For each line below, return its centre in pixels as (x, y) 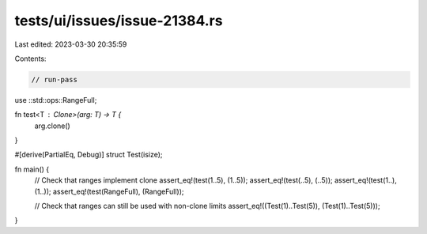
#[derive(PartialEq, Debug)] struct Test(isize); (89, 155)
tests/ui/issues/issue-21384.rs (119, 21)
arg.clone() (52, 126)
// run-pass (55, 79)
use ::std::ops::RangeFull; (56, 100)
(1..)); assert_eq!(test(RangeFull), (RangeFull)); (110, 191)
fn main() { (32, 169)
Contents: (30, 58)
